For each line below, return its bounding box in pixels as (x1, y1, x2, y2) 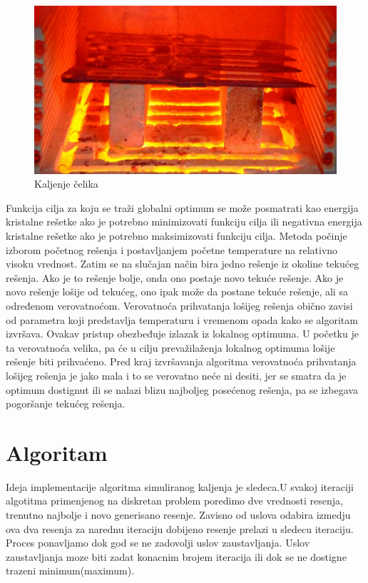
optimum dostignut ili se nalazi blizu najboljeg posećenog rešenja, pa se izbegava (6, 382, 358, 397)
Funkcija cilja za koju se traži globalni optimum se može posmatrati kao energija (6, 200, 359, 215)
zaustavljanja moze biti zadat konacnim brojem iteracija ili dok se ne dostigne (6, 549, 347, 564)
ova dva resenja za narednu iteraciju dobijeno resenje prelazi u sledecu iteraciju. (6, 521, 354, 536)
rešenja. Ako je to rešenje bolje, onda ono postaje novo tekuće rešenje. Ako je (6, 270, 344, 285)
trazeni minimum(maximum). (6, 563, 135, 578)
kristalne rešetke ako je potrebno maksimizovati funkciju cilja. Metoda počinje (6, 228, 347, 243)
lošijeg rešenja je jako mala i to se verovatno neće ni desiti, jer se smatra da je (6, 367, 347, 382)
